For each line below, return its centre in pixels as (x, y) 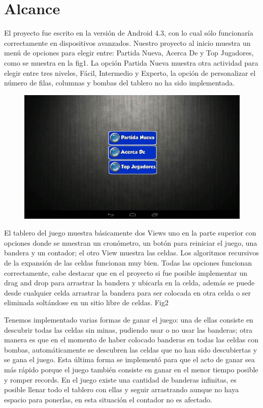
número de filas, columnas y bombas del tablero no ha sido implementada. (120, 83)
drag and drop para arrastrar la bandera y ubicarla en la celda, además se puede (129, 283)
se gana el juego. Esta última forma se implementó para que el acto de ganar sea (129, 359)
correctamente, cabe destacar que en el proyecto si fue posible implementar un (126, 272)
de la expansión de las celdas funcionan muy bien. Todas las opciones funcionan (128, 263)
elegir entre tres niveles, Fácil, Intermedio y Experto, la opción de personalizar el (130, 72)
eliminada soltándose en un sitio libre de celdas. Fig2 (86, 302)
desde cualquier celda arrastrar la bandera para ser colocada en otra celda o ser (128, 292)
